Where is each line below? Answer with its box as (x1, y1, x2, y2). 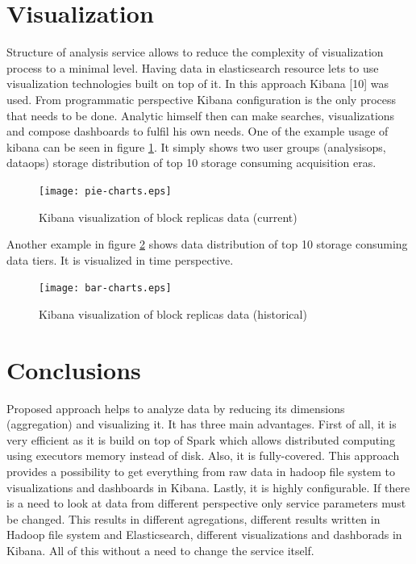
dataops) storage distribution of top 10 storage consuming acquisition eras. (6, 154, 376, 171)
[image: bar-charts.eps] (39, 282, 172, 295)
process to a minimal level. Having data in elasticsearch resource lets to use (6, 59, 379, 76)
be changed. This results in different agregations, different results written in (6, 510, 381, 527)
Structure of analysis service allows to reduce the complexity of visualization (6, 44, 384, 61)
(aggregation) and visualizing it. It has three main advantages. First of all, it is (6, 416, 397, 432)
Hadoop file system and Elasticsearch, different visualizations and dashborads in (6, 526, 402, 543)
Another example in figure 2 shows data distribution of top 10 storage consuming (6, 236, 408, 253)
